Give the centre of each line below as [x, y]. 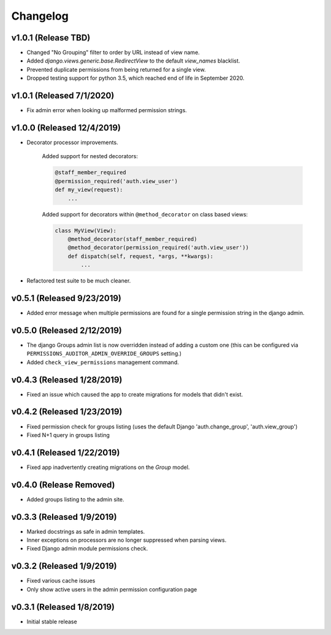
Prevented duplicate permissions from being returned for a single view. [116, 69]
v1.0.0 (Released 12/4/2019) [66, 128]
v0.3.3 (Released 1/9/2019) [64, 517]
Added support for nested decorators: [90, 156]
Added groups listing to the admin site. [76, 499]
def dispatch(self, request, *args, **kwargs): [141, 256]
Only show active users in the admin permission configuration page [112, 589]
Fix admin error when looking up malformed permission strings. [107, 110]
